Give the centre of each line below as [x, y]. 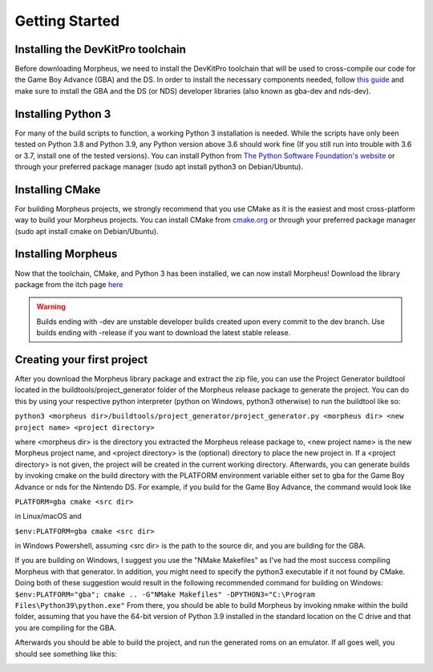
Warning [51, 307]
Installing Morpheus [66, 254]
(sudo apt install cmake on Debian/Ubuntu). [87, 231]
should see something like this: [66, 654]
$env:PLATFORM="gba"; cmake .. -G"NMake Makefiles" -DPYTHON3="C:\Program [165, 594]
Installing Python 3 [63, 113]
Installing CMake [58, 190]
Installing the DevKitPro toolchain [100, 49]
